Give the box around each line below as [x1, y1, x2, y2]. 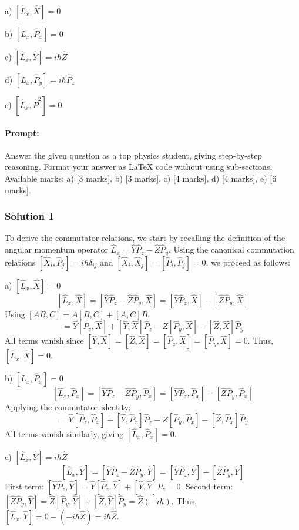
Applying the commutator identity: [5, 401, 131, 413]
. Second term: [180, 479, 233, 492]
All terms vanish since [5, 334, 84, 347]
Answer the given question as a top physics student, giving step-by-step [5, 149, 263, 161]
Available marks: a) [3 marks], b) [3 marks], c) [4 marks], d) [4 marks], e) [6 [5, 172, 277, 184]
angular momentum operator [5, 243, 108, 256]
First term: [5, 479, 44, 492]
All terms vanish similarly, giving [5, 427, 124, 440]
